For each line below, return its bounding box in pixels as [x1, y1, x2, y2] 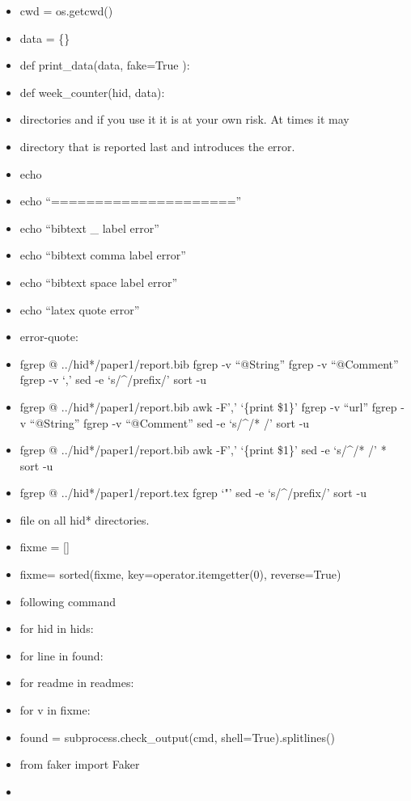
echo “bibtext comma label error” [19, 247, 186, 263]
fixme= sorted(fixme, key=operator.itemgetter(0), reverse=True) [19, 566, 341, 583]
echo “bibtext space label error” [19, 273, 178, 290]
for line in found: [19, 647, 104, 664]
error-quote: [19, 328, 78, 345]
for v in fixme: [19, 702, 91, 719]
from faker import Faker [19, 756, 140, 773]
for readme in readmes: [19, 674, 134, 691]
